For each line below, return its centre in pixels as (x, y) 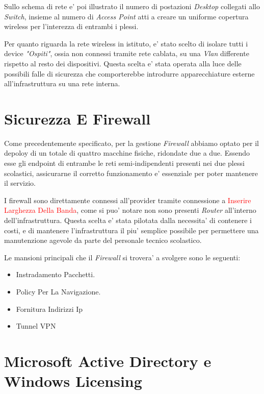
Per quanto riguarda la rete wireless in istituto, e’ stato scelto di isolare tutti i (126, 43)
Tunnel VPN (36, 326)
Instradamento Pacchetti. (56, 274)
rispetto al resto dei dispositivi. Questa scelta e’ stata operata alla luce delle (123, 63)
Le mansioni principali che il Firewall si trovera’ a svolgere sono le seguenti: (122, 257)
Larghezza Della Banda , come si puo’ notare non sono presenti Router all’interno (130, 210)
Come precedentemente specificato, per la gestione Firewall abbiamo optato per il (131, 143)
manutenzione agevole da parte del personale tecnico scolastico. (103, 240)
